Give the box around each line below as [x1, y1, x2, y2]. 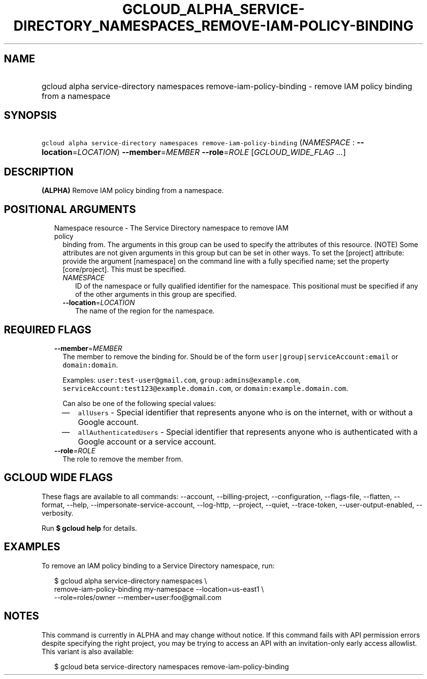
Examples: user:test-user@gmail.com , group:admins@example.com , [62, 375, 301, 384]
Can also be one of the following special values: [62, 399, 216, 407]
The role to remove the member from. [62, 454, 183, 463]
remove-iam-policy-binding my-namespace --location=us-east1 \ [54, 584, 264, 593]
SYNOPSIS [4, 109, 57, 122]
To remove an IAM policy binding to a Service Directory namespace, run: [41, 561, 275, 570]
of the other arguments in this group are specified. [75, 290, 237, 299]
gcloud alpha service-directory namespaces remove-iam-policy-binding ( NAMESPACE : [41, 137, 355, 148]
